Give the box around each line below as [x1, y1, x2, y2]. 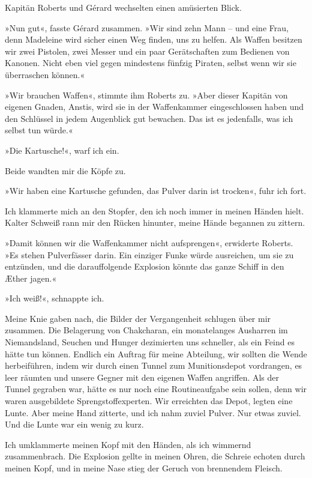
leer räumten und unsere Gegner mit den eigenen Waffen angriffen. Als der [5, 371, 280, 383]
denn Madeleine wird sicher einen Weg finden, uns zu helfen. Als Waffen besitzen [5, 33, 302, 46]
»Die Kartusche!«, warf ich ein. [5, 144, 119, 156]
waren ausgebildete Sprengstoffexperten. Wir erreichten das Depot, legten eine [5, 395, 293, 407]
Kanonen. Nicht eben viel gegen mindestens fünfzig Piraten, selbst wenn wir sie [5, 56, 296, 69]
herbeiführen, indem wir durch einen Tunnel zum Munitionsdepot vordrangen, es [5, 359, 302, 372]
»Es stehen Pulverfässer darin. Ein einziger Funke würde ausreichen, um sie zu [5, 248, 294, 261]
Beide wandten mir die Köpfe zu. [5, 164, 126, 177]
